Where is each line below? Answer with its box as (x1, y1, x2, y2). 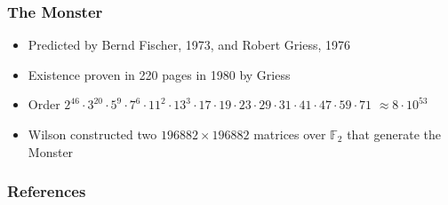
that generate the (347, 125, 441, 143)
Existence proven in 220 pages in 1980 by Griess (28, 65, 291, 83)
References (7, 180, 86, 202)
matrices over (253, 125, 326, 143)
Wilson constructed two (28, 125, 157, 143)
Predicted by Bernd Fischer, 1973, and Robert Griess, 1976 (28, 35, 350, 54)
